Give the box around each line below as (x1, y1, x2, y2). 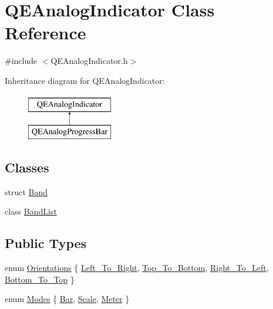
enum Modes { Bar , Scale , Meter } (5, 293, 130, 305)
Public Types (5, 234, 87, 252)
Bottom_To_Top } (5, 273, 75, 285)
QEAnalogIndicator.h (50, 55, 128, 67)
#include (5, 55, 38, 67)
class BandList (5, 205, 57, 218)
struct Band (5, 185, 48, 198)
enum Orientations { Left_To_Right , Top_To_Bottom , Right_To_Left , (5, 262, 269, 274)
